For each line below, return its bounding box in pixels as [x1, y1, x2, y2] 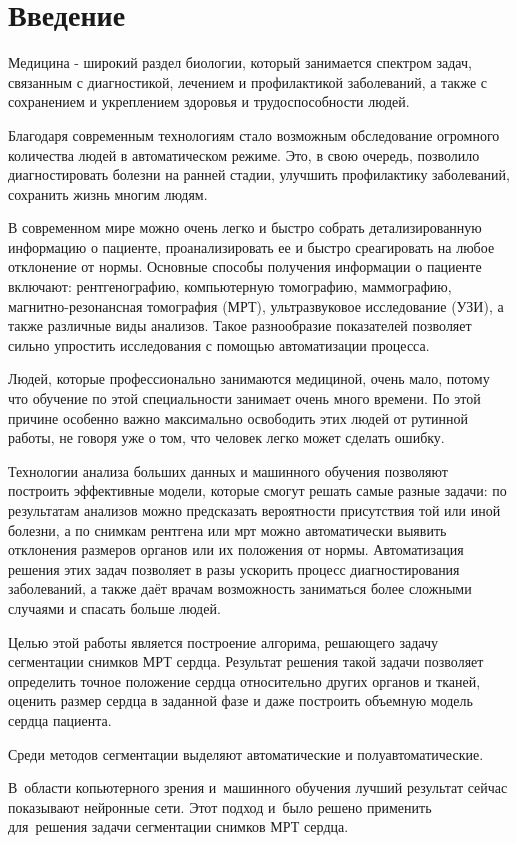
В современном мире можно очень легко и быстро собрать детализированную [8, 217, 482, 238]
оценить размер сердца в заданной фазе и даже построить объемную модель [8, 690, 473, 711]
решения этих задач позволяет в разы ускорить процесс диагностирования [8, 558, 460, 579]
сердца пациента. [8, 709, 112, 730]
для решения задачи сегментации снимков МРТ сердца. [8, 816, 349, 837]
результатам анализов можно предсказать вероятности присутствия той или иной [8, 500, 501, 520]
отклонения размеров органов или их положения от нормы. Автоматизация [8, 539, 464, 560]
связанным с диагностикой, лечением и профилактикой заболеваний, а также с [8, 71, 488, 92]
